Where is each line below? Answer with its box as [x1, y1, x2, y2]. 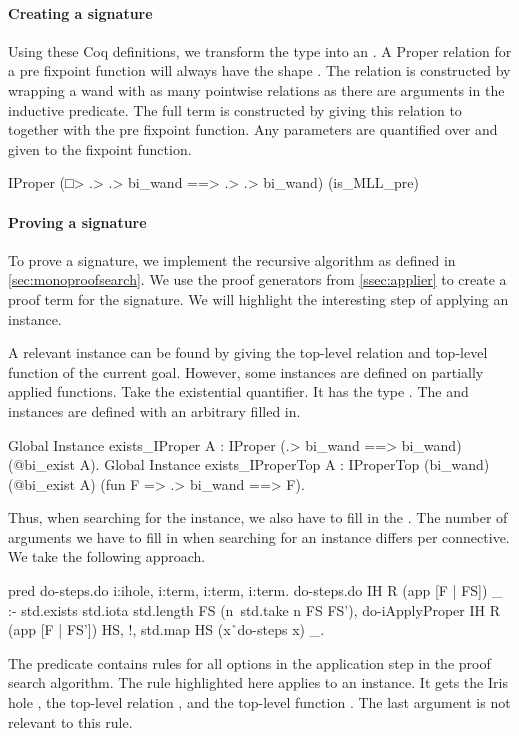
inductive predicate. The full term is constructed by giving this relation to [8, 99, 462, 120]
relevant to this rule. [8, 711, 133, 732]
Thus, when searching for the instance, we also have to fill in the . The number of [8, 507, 508, 528]
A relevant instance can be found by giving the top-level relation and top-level [8, 342, 488, 363]
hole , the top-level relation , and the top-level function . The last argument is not [8, 692, 511, 713]
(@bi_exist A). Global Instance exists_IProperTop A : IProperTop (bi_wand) [8, 454, 490, 475]
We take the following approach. [8, 546, 206, 567]
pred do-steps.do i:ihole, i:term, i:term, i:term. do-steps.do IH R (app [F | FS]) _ [8, 580, 503, 601]
